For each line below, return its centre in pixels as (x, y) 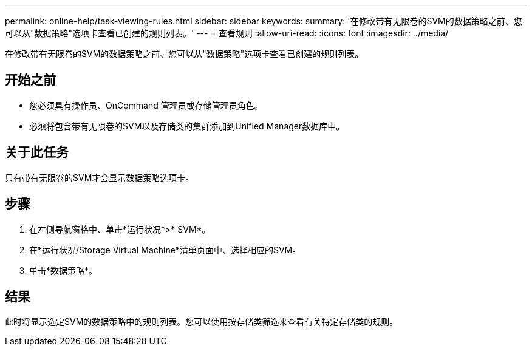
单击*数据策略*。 (63, 270)
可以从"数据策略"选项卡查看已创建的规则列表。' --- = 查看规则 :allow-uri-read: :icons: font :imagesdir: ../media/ (227, 33)
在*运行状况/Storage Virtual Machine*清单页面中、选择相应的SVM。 (165, 250)
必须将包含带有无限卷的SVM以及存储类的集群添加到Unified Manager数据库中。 (187, 126)
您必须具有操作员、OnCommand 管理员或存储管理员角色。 (146, 105)
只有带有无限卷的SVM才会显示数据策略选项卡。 (100, 177)
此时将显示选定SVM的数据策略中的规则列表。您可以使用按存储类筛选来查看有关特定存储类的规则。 (202, 322)
